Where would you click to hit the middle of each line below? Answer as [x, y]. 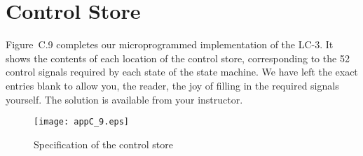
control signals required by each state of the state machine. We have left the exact [182, 72]
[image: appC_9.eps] [82, 122]
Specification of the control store [103, 144]
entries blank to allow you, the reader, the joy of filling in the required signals [172, 85]
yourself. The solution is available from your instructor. [124, 99]
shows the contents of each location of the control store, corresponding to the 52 [178, 58]
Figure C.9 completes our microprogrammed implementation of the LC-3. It [170, 44]
